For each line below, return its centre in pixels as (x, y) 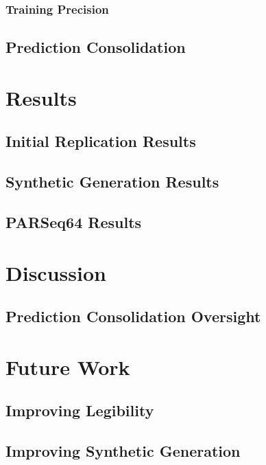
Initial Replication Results (101, 141)
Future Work (68, 366)
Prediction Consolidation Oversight (133, 316)
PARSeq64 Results (74, 222)
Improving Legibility (80, 410)
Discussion (56, 272)
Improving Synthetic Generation (123, 451)
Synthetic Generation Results (112, 182)
